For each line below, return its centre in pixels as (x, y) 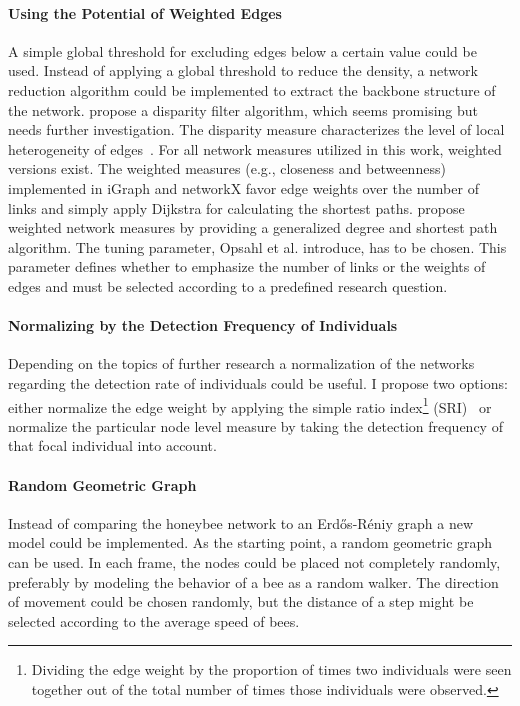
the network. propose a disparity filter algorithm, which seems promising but (243, 109)
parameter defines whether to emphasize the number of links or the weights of (247, 266)
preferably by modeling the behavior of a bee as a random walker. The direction (253, 581)
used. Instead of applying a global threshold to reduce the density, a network (243, 70)
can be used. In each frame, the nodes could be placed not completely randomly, (254, 561)
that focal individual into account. (112, 445)
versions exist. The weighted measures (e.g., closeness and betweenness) (227, 168)
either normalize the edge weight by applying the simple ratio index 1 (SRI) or (250, 405)
